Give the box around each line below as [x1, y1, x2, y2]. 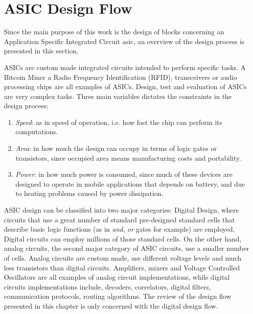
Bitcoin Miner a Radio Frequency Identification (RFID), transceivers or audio [4, 72, 237, 82]
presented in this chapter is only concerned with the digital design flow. [4, 300, 218, 311]
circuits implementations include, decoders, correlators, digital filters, [4, 281, 211, 291]
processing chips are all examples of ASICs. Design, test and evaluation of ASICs [4, 81, 247, 92]
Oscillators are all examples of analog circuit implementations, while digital [4, 272, 230, 282]
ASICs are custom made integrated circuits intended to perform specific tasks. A [4, 62, 246, 72]
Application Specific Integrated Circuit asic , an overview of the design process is [4, 36, 245, 46]
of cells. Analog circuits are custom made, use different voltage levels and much [4, 253, 241, 263]
